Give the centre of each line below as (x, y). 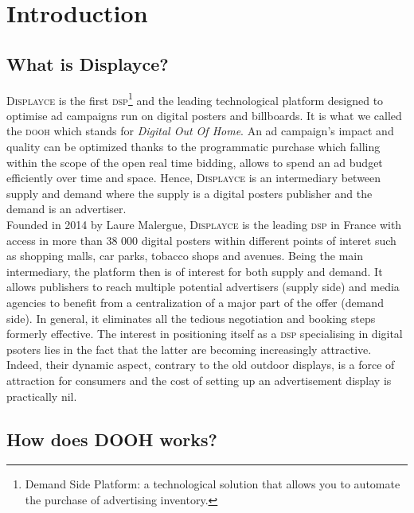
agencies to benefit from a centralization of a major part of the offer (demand (195, 302)
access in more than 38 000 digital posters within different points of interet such (201, 240)
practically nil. (42, 396)
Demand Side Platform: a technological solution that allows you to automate (213, 484)
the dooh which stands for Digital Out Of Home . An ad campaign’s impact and (200, 131)
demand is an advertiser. (66, 209)
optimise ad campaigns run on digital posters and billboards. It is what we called (204, 115)
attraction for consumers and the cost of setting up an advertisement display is (199, 380)
